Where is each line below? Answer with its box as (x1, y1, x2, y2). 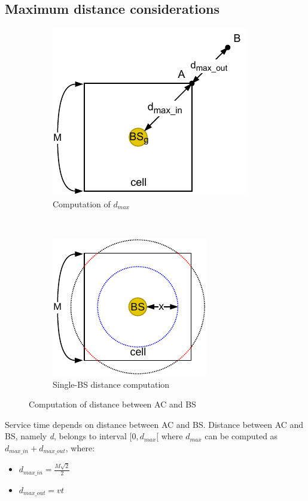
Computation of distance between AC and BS (29, 398, 196, 411)
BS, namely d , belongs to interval (5, 430, 127, 442)
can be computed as (205, 430, 278, 442)
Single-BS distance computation (53, 378, 170, 390)
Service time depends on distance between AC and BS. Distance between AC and (5, 418, 304, 430)
